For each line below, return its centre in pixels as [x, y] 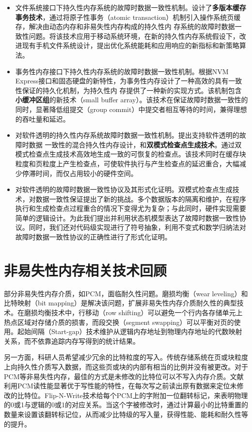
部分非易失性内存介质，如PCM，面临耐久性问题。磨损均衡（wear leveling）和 [126, 293]
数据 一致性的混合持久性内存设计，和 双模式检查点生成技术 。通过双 [135, 144]
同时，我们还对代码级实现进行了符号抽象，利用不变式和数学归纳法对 [137, 227]
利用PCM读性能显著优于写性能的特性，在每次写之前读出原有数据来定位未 [120, 386]
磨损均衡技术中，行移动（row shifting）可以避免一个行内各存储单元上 [133, 312]
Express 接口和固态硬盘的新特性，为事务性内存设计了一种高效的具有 [122, 81]
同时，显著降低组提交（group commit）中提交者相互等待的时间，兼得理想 [131, 109]
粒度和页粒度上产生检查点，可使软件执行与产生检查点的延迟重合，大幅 [127, 163]
